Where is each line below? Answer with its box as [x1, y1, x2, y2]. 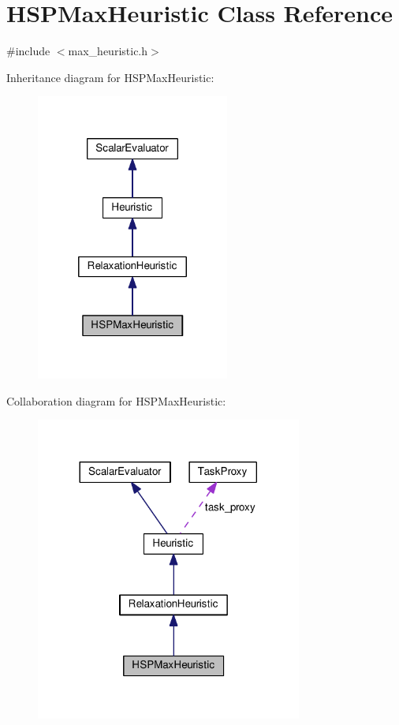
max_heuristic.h [68, 43, 148, 59]
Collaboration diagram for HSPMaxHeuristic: [6, 392, 226, 409]
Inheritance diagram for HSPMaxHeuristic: [6, 69, 214, 85]
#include [6, 43, 50, 59]
